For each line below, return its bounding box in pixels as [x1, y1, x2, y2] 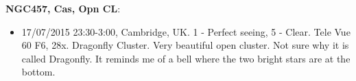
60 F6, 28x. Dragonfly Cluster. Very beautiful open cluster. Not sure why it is [21, 38, 349, 52]
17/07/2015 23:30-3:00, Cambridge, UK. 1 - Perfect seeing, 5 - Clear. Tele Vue [21, 24, 351, 38]
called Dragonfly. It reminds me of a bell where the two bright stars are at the [21, 51, 351, 65]
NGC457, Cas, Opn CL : [5, 1, 121, 15]
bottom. [21, 65, 56, 79]
